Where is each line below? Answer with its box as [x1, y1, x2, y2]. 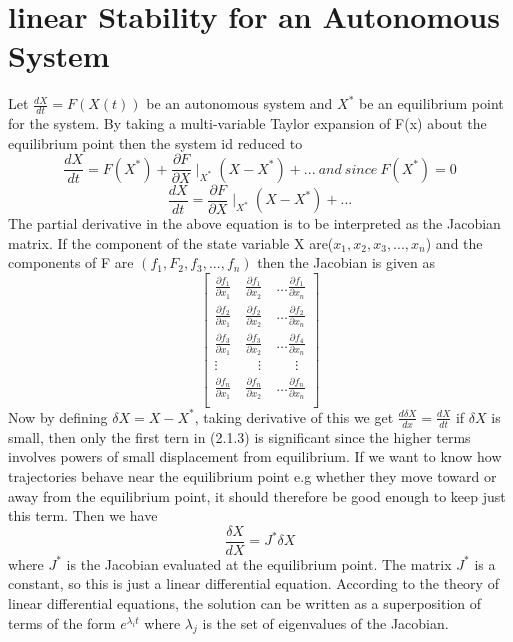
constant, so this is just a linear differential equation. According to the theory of [8, 573, 499, 594]
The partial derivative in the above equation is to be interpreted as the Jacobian [8, 213, 501, 234]
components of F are [8, 252, 134, 273]
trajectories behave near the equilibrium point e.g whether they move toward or [8, 466, 497, 486]
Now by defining [8, 406, 108, 427]
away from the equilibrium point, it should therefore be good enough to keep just [8, 485, 506, 506]
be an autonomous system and [146, 93, 333, 114]
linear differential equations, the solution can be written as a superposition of [8, 593, 482, 614]
